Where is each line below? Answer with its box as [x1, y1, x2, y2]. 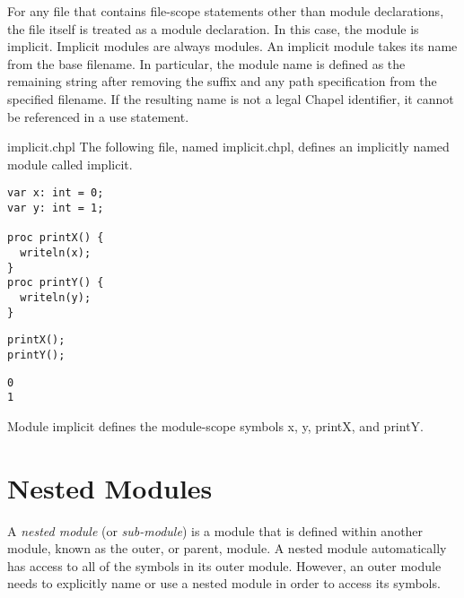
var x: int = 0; [7, 186, 104, 200]
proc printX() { [7, 231, 104, 245]
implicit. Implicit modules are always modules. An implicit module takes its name [7, 37, 458, 56]
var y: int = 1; [7, 202, 104, 214]
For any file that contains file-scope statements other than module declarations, [7, 2, 444, 20]
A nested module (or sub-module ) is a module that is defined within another [7, 521, 424, 540]
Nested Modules [7, 469, 213, 506]
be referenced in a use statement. [7, 107, 189, 126]
